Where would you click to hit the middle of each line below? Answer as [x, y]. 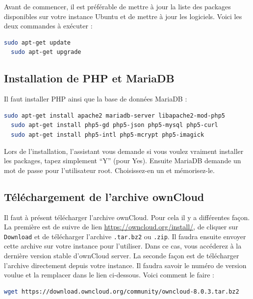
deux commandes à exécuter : [48, 26]
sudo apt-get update [38, 42]
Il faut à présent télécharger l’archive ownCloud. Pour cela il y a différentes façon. [127, 217]
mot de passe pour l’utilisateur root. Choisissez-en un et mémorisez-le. [109, 170]
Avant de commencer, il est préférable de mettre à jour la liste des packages [117, 6]
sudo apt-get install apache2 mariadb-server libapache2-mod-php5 [115, 115]
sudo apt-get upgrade [46, 52]
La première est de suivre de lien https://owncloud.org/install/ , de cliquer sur [121, 227]
